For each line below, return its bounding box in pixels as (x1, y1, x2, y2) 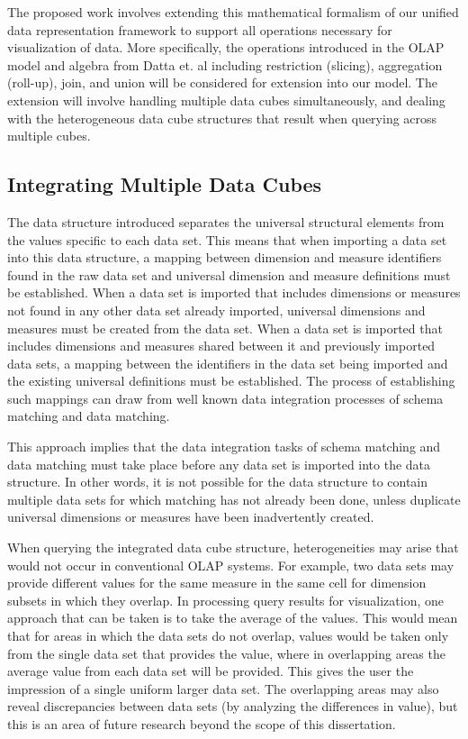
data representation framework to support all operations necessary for (7, 20, 392, 39)
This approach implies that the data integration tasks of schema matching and (7, 437, 441, 456)
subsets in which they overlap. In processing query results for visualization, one (7, 590, 444, 609)
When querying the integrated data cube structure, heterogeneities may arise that (7, 538, 459, 557)
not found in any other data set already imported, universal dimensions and (7, 300, 426, 319)
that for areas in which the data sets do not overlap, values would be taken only (7, 626, 449, 645)
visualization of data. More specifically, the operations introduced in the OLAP (7, 38, 445, 57)
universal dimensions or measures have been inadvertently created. (7, 507, 374, 526)
